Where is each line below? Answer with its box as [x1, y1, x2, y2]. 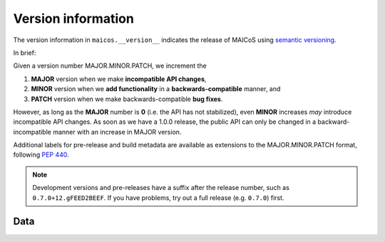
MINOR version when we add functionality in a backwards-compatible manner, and [31, 85, 281, 93]
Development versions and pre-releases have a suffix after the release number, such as [32, 184, 290, 192]
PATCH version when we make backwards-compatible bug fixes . [31, 95, 223, 103]
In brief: [13, 48, 36, 57]
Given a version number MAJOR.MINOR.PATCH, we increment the [13, 61, 207, 70]
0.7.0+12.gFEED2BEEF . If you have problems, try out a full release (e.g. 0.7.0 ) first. [32, 193, 284, 202]
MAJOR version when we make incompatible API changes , [31, 75, 207, 83]
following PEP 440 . [13, 150, 69, 159]
